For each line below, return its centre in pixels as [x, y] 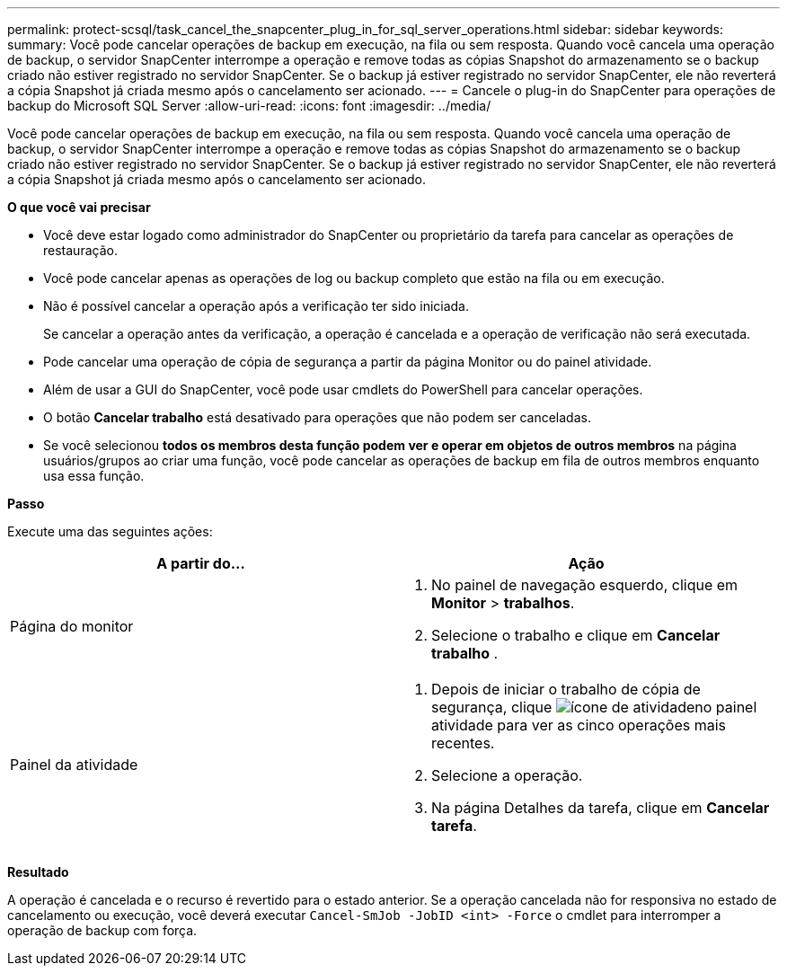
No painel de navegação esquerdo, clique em [585, 585]
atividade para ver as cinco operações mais [579, 725]
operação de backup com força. [102, 930]
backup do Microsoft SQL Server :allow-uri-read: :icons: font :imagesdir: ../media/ [249, 106]
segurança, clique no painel [594, 707]
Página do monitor [72, 626]
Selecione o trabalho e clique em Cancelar [576, 635]
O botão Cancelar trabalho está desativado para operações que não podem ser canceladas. [317, 417]
